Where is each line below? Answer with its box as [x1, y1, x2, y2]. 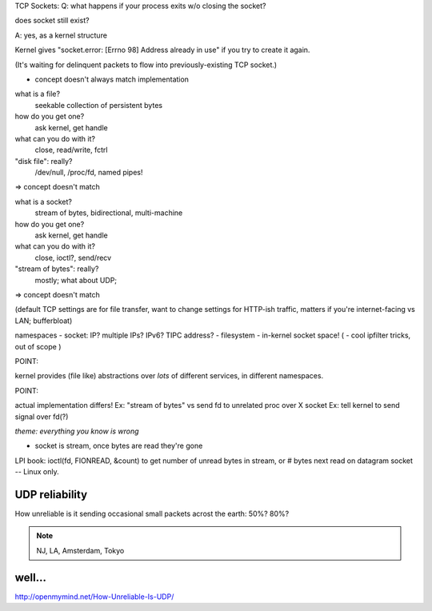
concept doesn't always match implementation [34, 74, 190, 84]
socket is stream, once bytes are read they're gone [34, 441, 203, 451]
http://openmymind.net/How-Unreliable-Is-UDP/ [14, 592, 174, 601]
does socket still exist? [14, 16, 90, 26]
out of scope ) [14, 341, 62, 351]
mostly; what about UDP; [34, 275, 118, 285]
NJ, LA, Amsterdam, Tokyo [36, 545, 125, 555]
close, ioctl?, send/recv [34, 253, 112, 262]
